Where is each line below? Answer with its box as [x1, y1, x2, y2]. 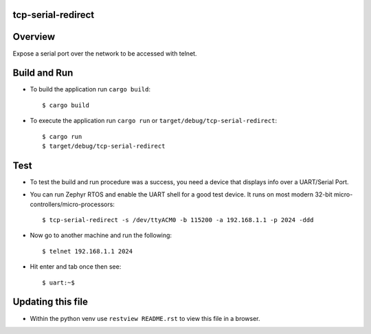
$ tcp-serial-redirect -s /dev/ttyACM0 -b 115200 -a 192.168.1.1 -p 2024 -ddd [42, 216, 314, 224]
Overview [12, 31, 56, 43]
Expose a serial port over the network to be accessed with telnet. [12, 49, 197, 58]
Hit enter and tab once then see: [30, 263, 122, 271]
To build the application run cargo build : [30, 85, 151, 93]
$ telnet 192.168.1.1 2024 [42, 247, 133, 255]
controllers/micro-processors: [30, 200, 115, 208]
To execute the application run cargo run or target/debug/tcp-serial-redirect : [30, 117, 278, 125]
